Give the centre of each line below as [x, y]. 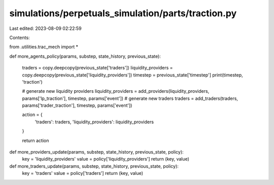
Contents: [20, 38]
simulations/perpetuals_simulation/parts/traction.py [123, 13]
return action [36, 140]
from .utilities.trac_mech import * [44, 47]
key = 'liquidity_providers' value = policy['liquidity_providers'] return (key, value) [106, 159]
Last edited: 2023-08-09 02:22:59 [45, 28]
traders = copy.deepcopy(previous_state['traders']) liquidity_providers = [97, 68]
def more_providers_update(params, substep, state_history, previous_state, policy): [96, 152]
